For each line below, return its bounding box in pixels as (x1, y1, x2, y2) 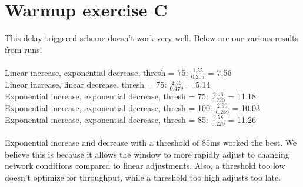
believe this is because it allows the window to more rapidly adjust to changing (5, 148, 289, 160)
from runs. (5, 43, 42, 55)
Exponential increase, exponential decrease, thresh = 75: (5, 90, 208, 102)
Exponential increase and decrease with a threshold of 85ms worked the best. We (5, 136, 297, 149)
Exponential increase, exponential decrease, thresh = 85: (5, 113, 208, 125)
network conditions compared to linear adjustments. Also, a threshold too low (5, 159, 285, 172)
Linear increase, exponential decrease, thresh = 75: (5, 66, 188, 78)
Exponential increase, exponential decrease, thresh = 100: (5, 101, 212, 113)
